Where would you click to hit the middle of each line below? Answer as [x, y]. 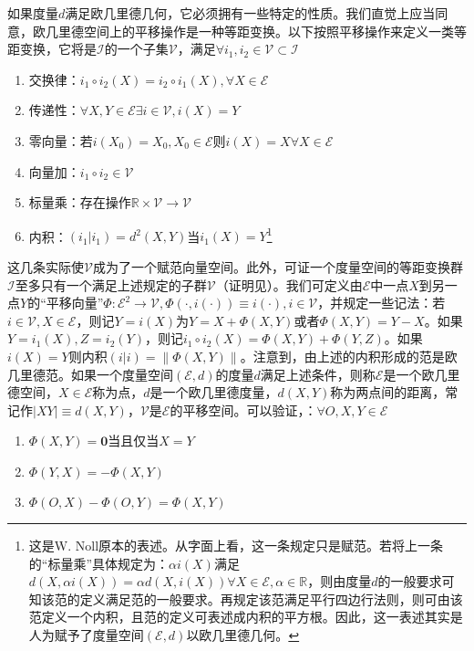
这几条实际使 [46, 267]
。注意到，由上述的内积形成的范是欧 [349, 356]
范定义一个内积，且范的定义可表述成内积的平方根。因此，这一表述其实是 [246, 617]
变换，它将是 [58, 49]
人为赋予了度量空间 [86, 634]
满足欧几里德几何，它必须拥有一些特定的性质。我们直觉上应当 [250, 13]
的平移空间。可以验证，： [243, 409]
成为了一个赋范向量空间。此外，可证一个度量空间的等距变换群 [278, 267]
